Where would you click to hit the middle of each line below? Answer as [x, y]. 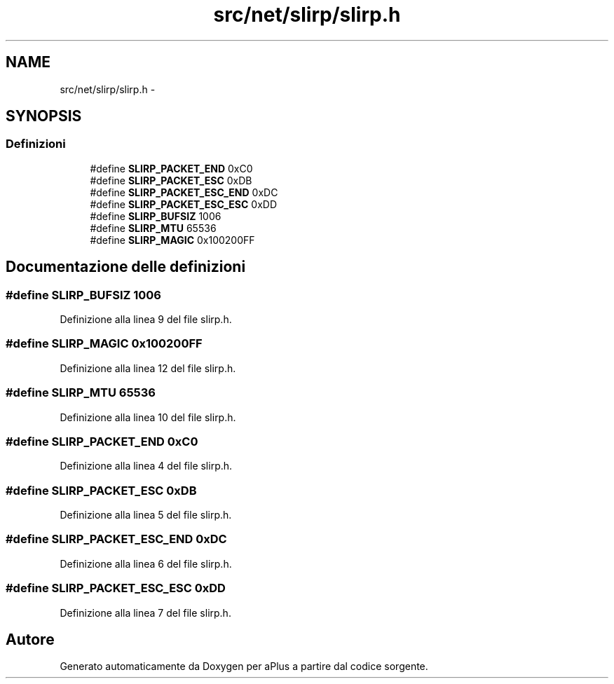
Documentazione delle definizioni [126, 267]
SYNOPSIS [44, 116]
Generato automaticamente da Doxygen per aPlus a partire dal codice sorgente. [244, 666]
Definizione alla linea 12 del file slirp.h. [148, 368]
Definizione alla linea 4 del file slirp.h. [146, 466]
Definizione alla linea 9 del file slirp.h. [146, 320]
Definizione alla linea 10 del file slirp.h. [148, 417]
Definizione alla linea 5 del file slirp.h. [146, 515]
